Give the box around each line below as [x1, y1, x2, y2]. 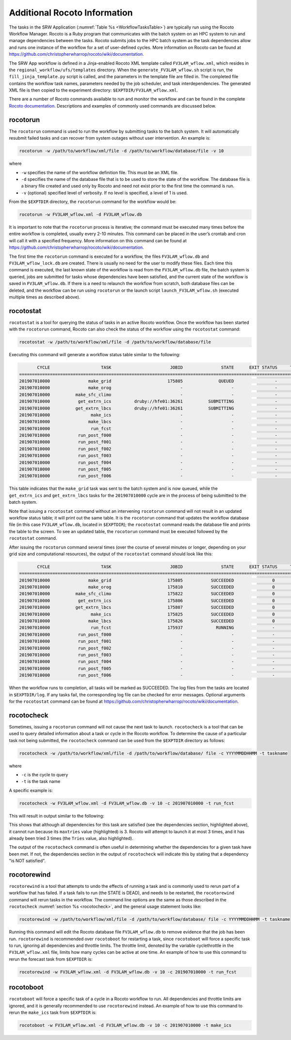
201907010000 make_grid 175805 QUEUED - [19, 378, 277, 384]
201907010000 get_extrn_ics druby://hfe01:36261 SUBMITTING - [19, 399, 277, 404]
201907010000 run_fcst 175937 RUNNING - [19, 625, 275, 630]
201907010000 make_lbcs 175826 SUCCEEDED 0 [19, 618, 275, 624]
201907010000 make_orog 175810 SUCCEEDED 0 [19, 584, 275, 590]
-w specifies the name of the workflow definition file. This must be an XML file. [21, 170, 179, 175]
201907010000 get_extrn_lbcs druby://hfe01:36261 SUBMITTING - [19, 405, 277, 411]
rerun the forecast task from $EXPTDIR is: [9, 956, 93, 962]
